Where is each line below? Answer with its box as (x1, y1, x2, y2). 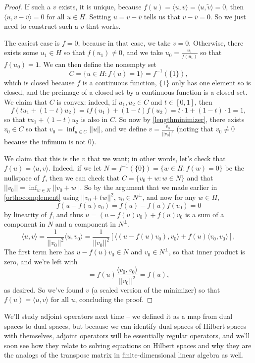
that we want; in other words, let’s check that (87, 153, 226, 163)
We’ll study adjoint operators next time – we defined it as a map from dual (4, 310, 233, 321)
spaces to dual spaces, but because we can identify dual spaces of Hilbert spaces (4, 320, 247, 331)
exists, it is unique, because (58, 1, 142, 11)
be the (225, 163, 244, 173)
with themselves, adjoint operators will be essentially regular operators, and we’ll (4, 330, 250, 341)
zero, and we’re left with (4, 256, 78, 266)
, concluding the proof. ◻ (75, 294, 153, 304)
